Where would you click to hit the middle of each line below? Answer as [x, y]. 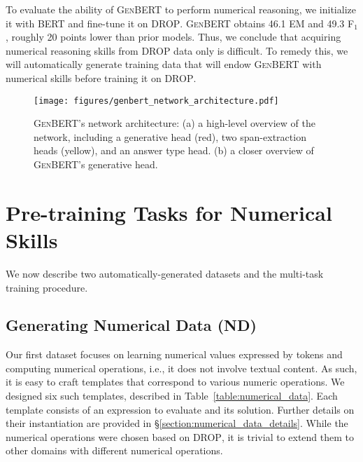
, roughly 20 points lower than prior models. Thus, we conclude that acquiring [173, 37]
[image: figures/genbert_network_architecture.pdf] [156, 101]
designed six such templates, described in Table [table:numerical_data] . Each [172, 396]
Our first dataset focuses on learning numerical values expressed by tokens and [174, 354]
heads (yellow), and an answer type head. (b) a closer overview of [174, 150]
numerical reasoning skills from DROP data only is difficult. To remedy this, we [177, 50]
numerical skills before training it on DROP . [101, 77]
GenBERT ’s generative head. [96, 164]
